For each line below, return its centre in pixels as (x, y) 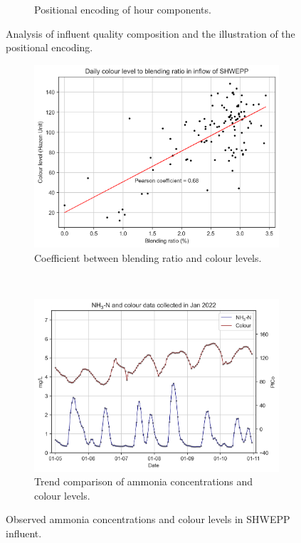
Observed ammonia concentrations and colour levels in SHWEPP (148, 519)
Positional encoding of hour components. (123, 9)
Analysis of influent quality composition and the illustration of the (150, 33)
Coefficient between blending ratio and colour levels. (148, 257)
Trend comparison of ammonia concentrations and (144, 481)
